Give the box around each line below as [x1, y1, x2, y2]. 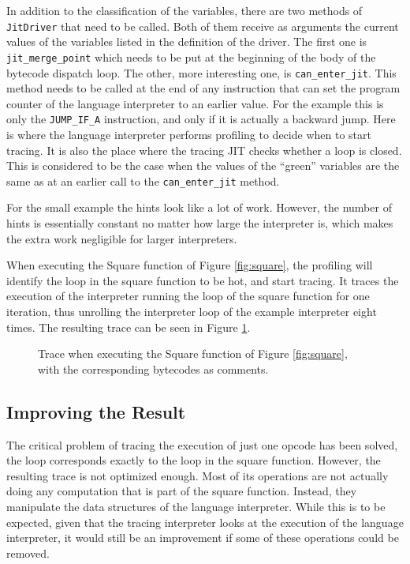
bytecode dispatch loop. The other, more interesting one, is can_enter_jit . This [6, 64, 397, 81]
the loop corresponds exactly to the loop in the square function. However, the [6, 452, 381, 468]
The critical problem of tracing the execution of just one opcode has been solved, [6, 436, 398, 453]
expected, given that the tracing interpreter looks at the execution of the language [6, 513, 404, 530]
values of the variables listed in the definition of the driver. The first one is [6, 33, 367, 50]
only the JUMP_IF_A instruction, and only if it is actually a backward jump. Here [6, 111, 396, 127]
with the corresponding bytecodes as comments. [38, 360, 269, 377]
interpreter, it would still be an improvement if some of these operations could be [6, 529, 399, 546]
